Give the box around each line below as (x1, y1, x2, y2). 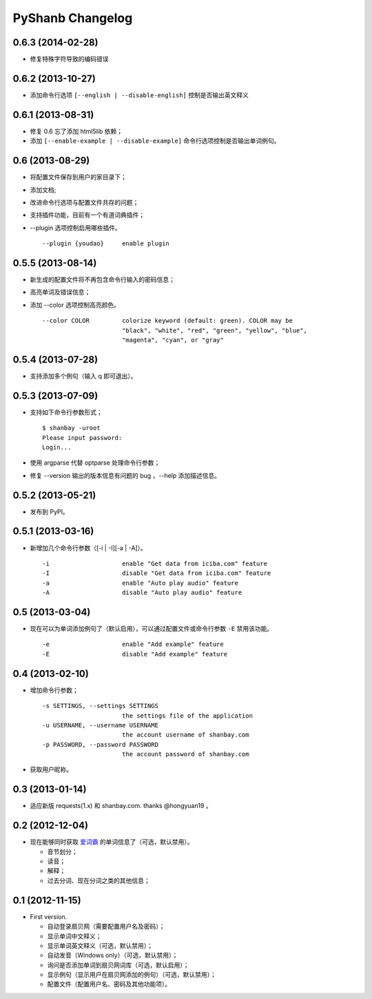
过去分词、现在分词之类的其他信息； (47, 876, 150, 885)
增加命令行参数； (30, 686, 79, 694)
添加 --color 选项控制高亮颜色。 (30, 301, 121, 309)
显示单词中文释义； (47, 931, 102, 940)
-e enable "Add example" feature (42, 640, 224, 648)
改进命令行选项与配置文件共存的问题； (30, 198, 139, 206)
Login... (42, 443, 72, 451)
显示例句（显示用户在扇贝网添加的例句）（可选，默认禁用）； (47, 971, 216, 979)
